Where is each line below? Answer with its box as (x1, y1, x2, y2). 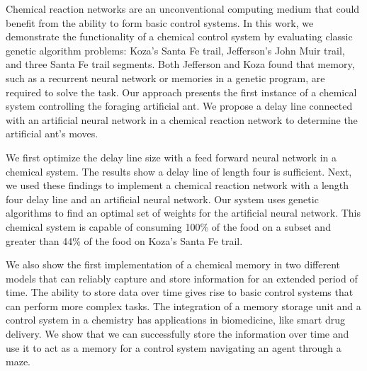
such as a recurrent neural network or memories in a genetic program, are (6, 70, 325, 85)
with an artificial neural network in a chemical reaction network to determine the (6, 112, 358, 127)
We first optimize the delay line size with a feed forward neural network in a (6, 149, 337, 164)
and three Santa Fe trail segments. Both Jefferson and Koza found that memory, (6, 57, 355, 72)
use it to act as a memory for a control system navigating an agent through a (6, 340, 341, 355)
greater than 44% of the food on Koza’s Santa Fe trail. (6, 233, 243, 248)
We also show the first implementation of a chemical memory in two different (6, 257, 341, 272)
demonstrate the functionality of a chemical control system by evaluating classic (6, 29, 353, 44)
